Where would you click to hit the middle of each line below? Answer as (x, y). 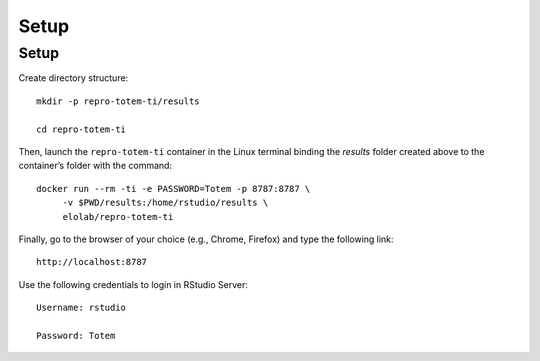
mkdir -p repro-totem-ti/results (118, 101)
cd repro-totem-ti (81, 129)
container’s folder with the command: (95, 166)
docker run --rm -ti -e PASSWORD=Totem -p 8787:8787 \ (173, 188)
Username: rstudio (81, 308)
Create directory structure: (73, 78)
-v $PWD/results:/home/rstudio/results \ (165, 203)
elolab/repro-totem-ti (118, 216)
